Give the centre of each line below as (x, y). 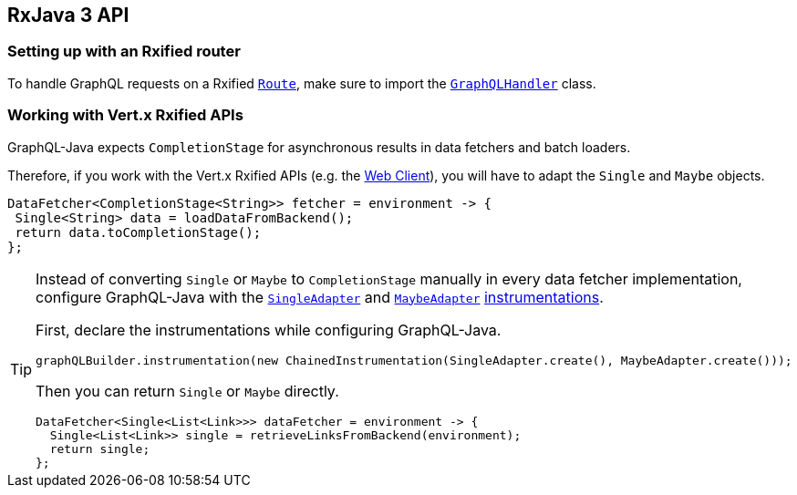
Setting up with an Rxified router (124, 52)
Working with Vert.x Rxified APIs (125, 115)
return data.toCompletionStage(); (138, 232)
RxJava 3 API (68, 15)
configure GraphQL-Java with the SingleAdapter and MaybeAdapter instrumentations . (320, 297)
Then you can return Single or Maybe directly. (187, 391)
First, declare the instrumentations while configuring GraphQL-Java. (269, 330)
